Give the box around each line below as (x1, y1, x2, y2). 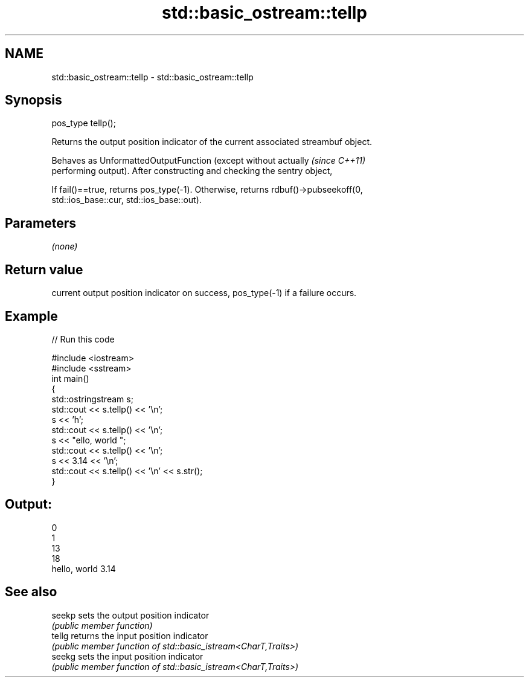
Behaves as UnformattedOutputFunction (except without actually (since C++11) (51, 155, 365, 166)
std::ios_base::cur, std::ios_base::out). (51, 195, 202, 205)
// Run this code (51, 333, 115, 344)
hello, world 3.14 (51, 563, 116, 574)
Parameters (5, 215, 76, 231)
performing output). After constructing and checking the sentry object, (51, 166, 333, 176)
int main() (51, 373, 89, 384)
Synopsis (5, 92, 62, 108)
